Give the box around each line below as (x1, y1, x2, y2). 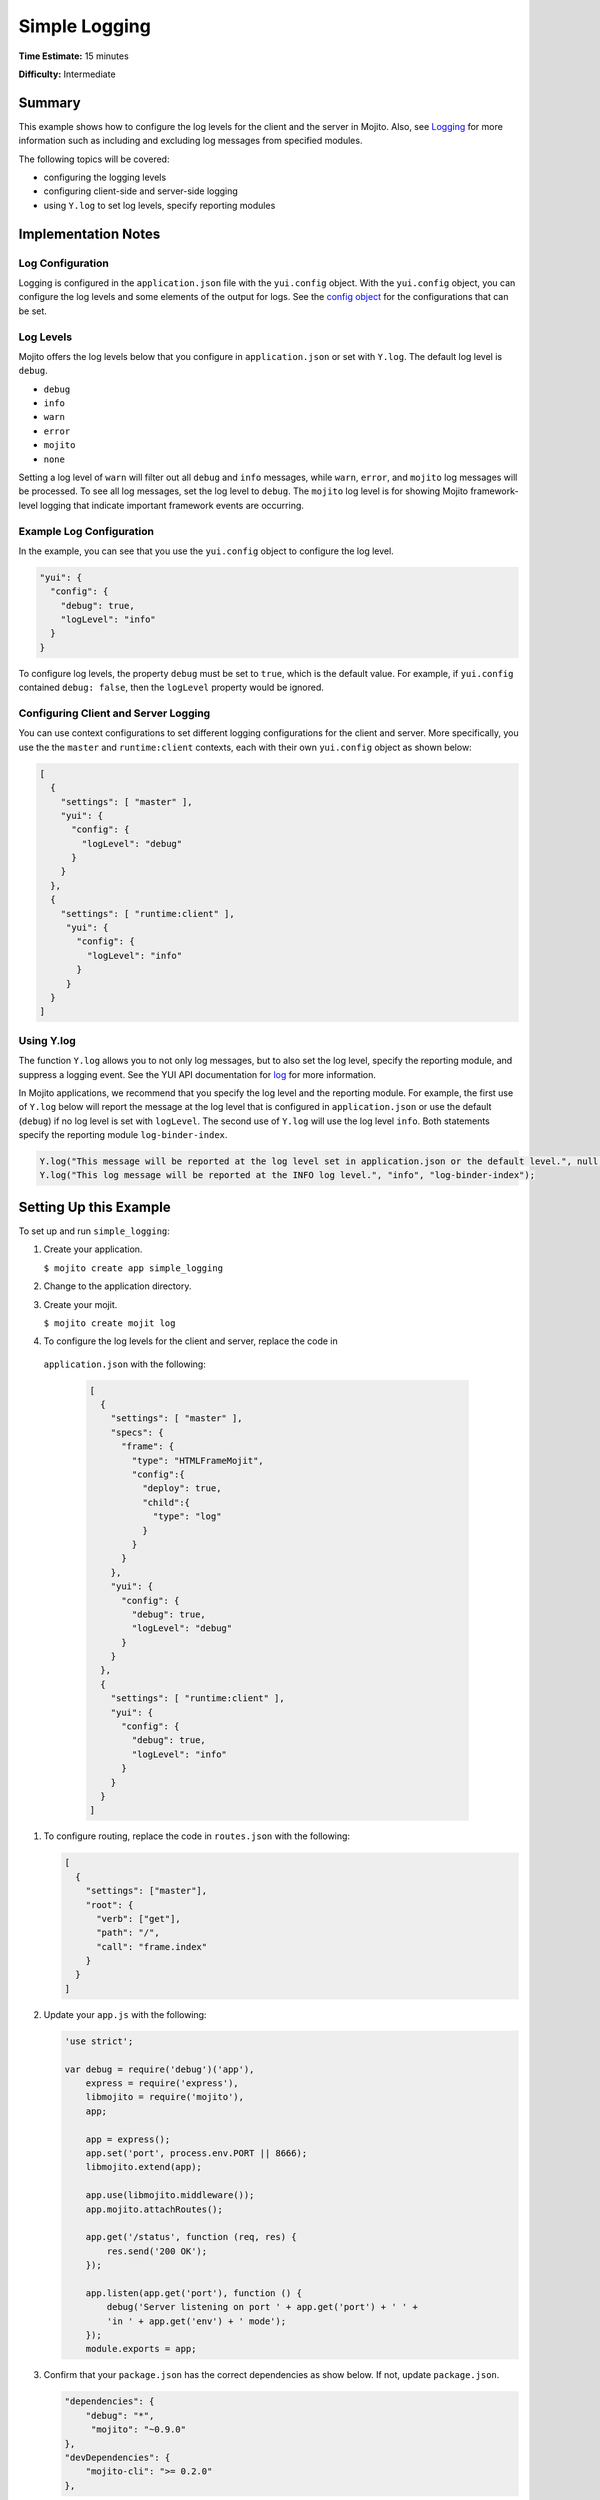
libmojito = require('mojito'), (85, 2091, 245, 2103)
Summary (18, 94, 81, 111)
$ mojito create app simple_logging (43, 1262, 224, 1274)
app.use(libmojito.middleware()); (85, 2190, 255, 2201)
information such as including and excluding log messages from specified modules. (18, 135, 363, 147)
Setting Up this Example (18, 1198, 171, 1215)
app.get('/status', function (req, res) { (85, 2231, 297, 2243)
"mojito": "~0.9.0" (90, 2424, 187, 2435)
